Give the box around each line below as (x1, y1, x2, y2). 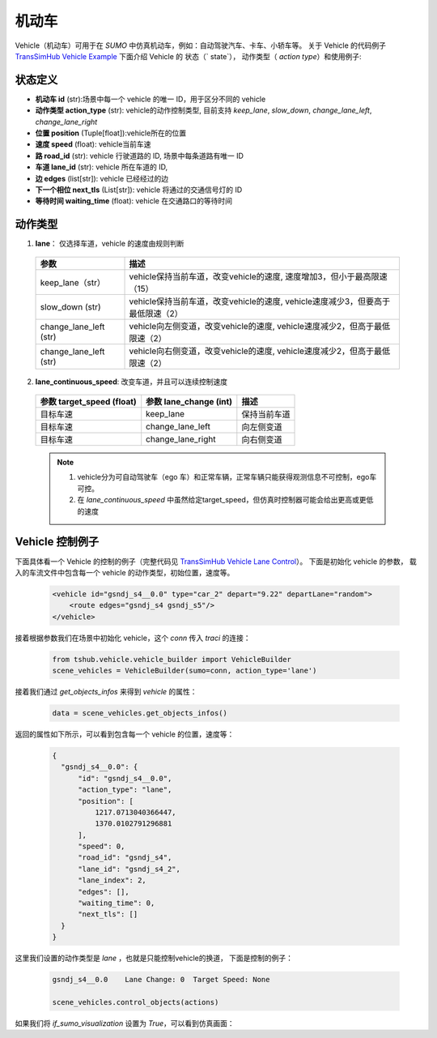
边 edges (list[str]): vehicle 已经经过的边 (35, 173, 169, 183)
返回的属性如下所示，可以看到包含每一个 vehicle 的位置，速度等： (15, 729, 235, 739)
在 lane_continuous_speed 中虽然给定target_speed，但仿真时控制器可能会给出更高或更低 (77, 495, 374, 505)
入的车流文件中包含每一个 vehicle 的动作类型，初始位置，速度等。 (15, 567, 235, 577)
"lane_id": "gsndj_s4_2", (78, 864, 181, 874)
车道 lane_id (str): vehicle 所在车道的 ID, (35, 162, 168, 172)
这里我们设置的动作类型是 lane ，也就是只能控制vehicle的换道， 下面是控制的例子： (15, 953, 294, 963)
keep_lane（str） (40, 276, 105, 288)
